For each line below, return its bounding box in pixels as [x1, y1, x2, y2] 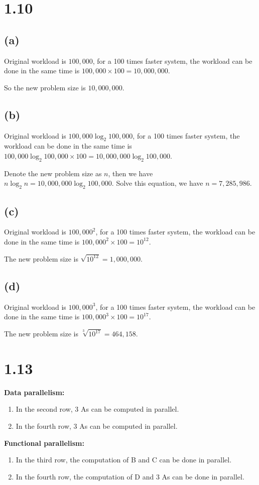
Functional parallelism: [4, 437, 84, 448]
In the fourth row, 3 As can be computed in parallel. [16, 420, 178, 431]
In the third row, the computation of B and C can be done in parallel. [16, 454, 232, 465]
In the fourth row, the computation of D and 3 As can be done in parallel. [16, 471, 244, 481]
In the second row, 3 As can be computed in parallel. [16, 404, 179, 414]
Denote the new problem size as [4, 168, 102, 178]
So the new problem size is [4, 82, 86, 92]
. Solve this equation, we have [111, 178, 203, 188]
